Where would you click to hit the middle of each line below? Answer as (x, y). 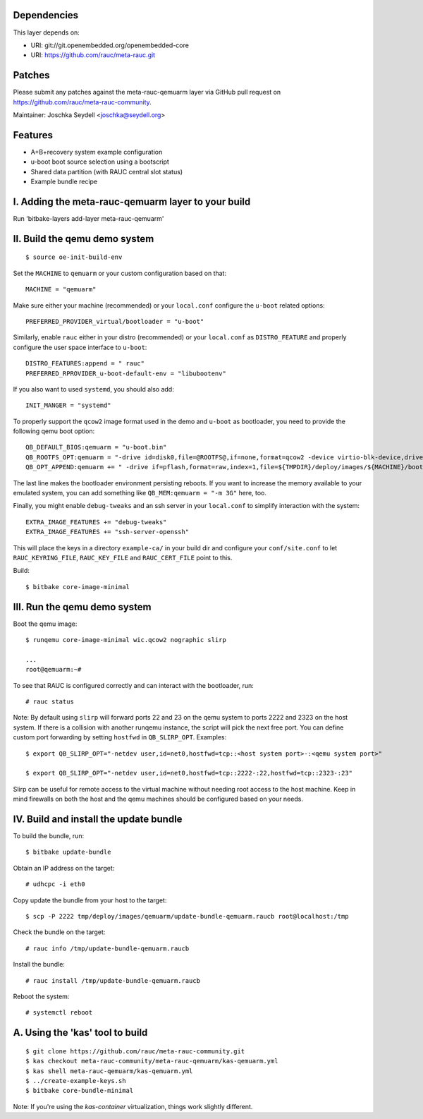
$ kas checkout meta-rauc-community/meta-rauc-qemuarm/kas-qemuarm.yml (152, 1061)
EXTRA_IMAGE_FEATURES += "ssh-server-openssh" (108, 532)
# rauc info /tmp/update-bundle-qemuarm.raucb (108, 948)
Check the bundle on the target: (59, 932)
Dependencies (46, 15)
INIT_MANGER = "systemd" (68, 405)
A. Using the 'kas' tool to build (80, 1033)
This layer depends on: (47, 32)
